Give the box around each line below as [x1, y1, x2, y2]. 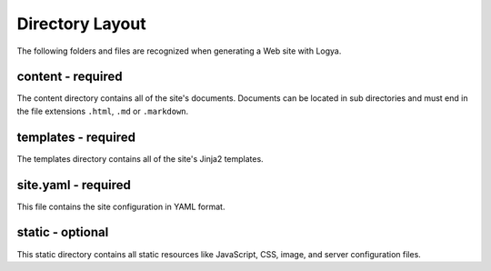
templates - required [16, 129, 136, 145]
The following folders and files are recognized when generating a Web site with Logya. [16, 45, 342, 56]
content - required [16, 69, 123, 85]
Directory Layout [16, 14, 146, 34]
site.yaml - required [16, 177, 132, 193]
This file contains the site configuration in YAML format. [16, 201, 225, 212]
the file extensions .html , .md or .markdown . [16, 105, 189, 116]
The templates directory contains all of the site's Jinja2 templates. [16, 153, 264, 164]
